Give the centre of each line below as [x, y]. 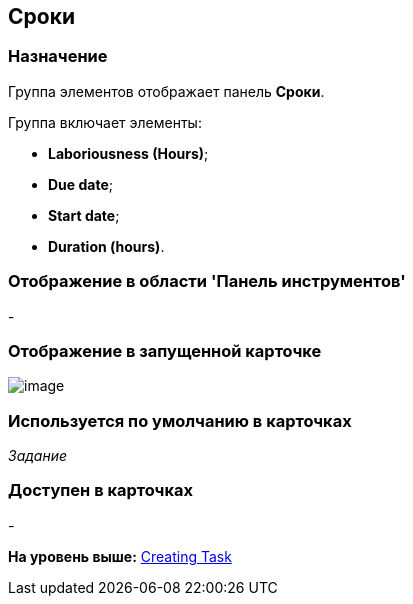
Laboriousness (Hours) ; [128, 153]
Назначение [58, 56]
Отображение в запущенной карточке [165, 350]
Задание [38, 456]
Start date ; [84, 215]
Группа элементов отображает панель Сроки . [166, 91]
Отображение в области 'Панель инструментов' [207, 281]
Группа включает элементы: [105, 122]
